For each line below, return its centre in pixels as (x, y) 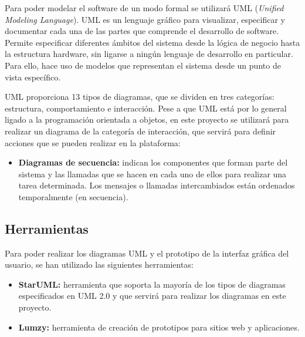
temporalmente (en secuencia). (73, 196)
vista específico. (33, 77)
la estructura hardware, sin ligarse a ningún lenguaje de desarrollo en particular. (149, 54)
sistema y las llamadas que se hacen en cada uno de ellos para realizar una (152, 173)
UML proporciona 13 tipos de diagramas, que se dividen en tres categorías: (140, 97)
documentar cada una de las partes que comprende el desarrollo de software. (142, 31)
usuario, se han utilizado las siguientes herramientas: (99, 264)
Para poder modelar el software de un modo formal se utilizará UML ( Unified (144, 8)
